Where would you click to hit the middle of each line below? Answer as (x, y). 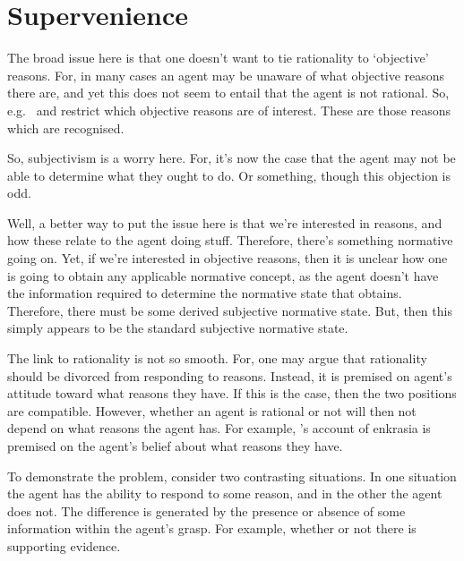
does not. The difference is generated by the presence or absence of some (206, 510)
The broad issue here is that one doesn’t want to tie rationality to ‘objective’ (218, 58)
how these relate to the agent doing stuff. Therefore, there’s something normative (230, 240)
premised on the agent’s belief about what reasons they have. (175, 446)
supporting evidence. (64, 545)
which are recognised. (66, 127)
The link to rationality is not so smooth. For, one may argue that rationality (217, 358)
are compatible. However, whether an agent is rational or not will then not (212, 410)
